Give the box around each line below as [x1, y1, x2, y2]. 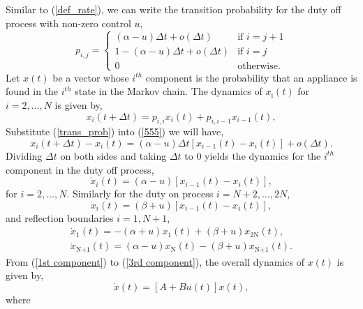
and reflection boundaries [6, 210, 114, 225]
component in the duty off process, [6, 162, 154, 176]
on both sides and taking [60, 148, 167, 163]
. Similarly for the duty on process [66, 186, 214, 201]
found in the [6, 84, 59, 98]
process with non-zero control [6, 15, 131, 30]
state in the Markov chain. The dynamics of [75, 84, 262, 98]
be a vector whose [52, 70, 129, 84]
